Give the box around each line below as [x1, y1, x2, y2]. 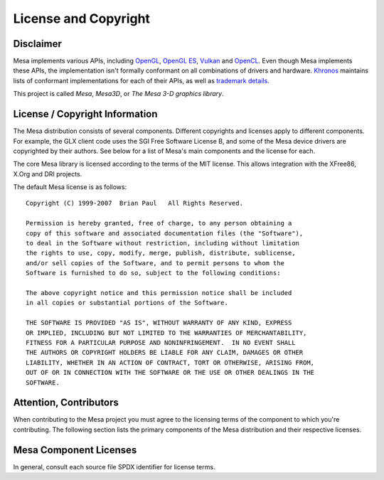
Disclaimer [13, 38, 62, 50]
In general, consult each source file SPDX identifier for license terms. [13, 462, 215, 471]
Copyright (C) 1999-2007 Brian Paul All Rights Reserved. [26, 199, 243, 208]
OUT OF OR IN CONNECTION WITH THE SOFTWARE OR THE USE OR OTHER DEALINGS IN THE [26, 368, 315, 377]
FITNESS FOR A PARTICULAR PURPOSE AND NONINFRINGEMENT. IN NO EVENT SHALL [26, 338, 296, 346]
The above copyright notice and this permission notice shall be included [26, 289, 292, 297]
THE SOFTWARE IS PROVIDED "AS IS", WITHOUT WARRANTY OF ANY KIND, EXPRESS [26, 319, 292, 327]
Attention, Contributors [13, 397, 119, 409]
